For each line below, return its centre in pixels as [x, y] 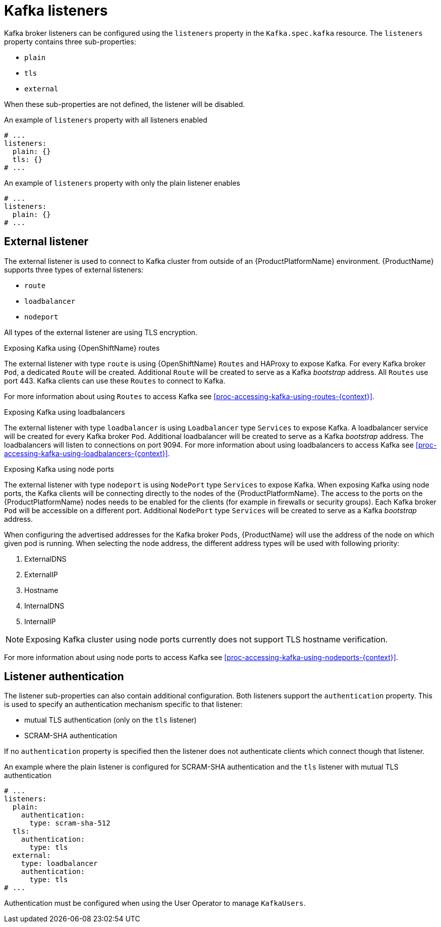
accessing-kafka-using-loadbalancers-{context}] [86, 453]
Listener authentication [64, 677]
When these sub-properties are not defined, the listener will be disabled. [125, 104]
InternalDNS [44, 606]
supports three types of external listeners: [74, 269]
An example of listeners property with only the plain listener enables [122, 183]
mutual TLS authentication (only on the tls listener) [111, 720]
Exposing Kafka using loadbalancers [65, 412]
